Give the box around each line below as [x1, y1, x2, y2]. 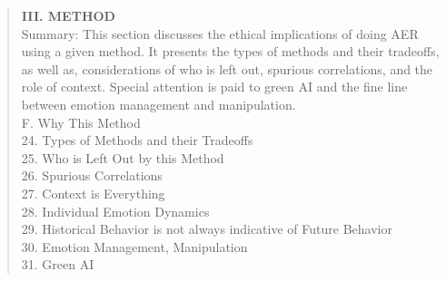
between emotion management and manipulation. [21, 94, 296, 113]
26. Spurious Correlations [21, 166, 163, 185]
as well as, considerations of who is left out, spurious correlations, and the [21, 59, 433, 78]
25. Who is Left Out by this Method [21, 148, 224, 167]
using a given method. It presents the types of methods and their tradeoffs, [21, 42, 440, 61]
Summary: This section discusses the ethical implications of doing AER [21, 24, 419, 43]
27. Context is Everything [21, 183, 165, 202]
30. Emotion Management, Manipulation [21, 237, 248, 256]
